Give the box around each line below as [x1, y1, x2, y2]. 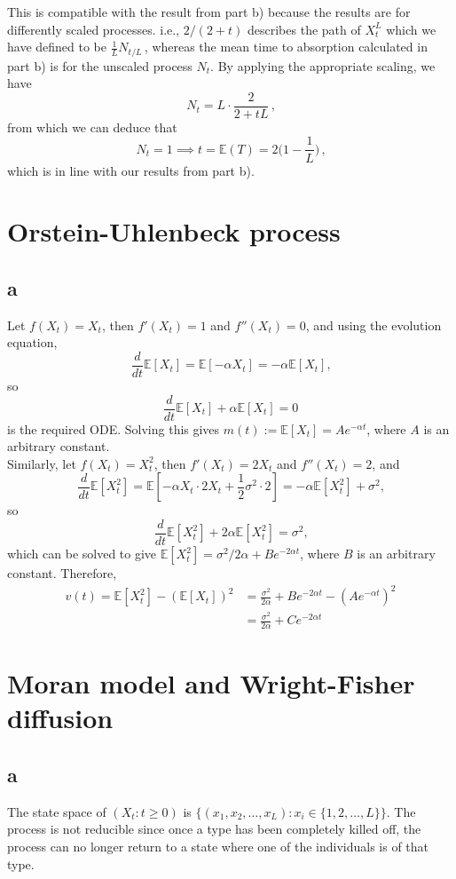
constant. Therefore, [7, 564, 117, 582]
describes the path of [248, 20, 361, 38]
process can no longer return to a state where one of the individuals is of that [7, 837, 429, 856]
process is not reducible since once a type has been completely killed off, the [7, 820, 421, 838]
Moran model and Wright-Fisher [7, 665, 415, 701]
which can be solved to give [7, 544, 157, 563]
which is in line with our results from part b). [7, 161, 255, 179]
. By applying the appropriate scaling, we [210, 56, 436, 75]
